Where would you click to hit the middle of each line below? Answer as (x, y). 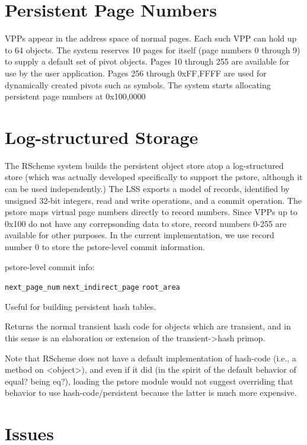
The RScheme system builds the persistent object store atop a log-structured (144, 165)
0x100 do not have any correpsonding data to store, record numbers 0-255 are (146, 223)
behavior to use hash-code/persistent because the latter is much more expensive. (151, 393)
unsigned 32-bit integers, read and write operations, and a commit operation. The (153, 200)
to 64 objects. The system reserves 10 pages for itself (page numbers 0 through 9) (153, 49)
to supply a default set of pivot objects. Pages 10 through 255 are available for (147, 61)
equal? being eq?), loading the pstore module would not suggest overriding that (149, 381)
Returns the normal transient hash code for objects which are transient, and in (148, 326)
